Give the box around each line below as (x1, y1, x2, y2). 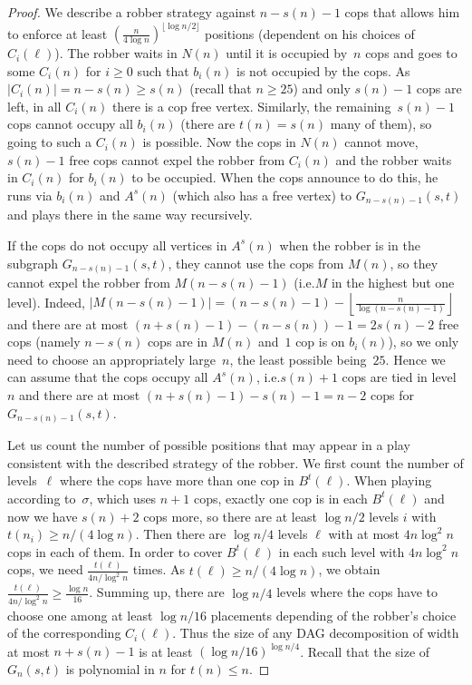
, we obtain (318, 560, 380, 579)
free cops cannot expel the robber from (69, 150, 285, 169)
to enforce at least (7, 24, 108, 43)
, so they (390, 253, 438, 272)
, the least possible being (229, 349, 367, 368)
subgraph (7, 253, 59, 272)
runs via (7, 185, 53, 204)
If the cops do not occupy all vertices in (7, 235, 227, 254)
